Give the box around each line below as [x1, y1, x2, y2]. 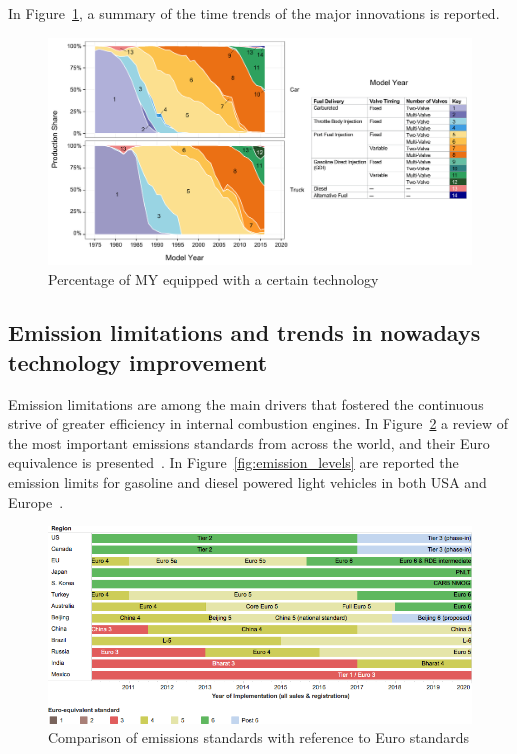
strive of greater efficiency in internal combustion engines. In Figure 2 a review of [8, 413, 508, 434]
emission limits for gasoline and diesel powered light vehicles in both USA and [8, 472, 487, 493]
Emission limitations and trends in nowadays [8, 317, 481, 348]
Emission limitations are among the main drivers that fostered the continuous [8, 393, 484, 414]
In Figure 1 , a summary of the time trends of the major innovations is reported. [8, 3, 500, 23]
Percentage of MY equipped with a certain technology [48, 268, 379, 289]
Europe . [8, 491, 64, 512]
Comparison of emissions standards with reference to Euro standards [48, 727, 470, 748]
